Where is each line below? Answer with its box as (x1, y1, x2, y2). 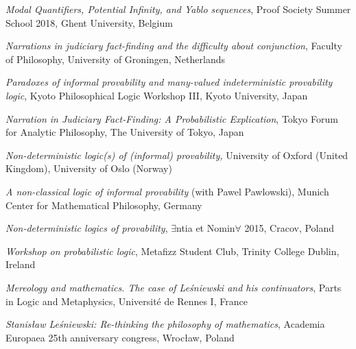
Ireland (5, 257, 36, 272)
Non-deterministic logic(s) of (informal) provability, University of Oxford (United (5, 147, 348, 162)
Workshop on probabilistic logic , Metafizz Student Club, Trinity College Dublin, (5, 243, 340, 258)
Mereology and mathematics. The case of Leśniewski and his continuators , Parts (5, 280, 342, 294)
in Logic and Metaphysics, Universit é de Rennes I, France (5, 293, 248, 308)
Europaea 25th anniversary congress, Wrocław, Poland (5, 330, 235, 344)
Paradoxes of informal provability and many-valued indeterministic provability (5, 75, 333, 89)
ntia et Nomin (176, 221, 235, 235)
